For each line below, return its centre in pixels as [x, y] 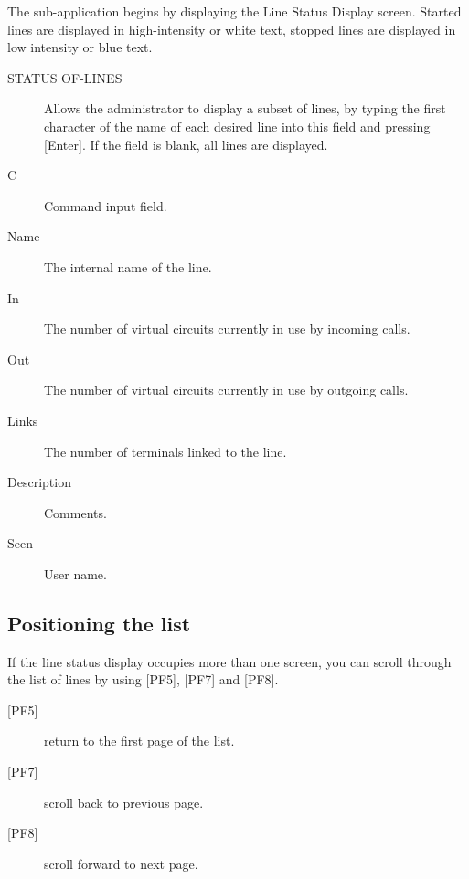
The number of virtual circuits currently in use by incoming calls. [227, 328]
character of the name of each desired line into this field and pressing [237, 126]
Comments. [75, 512]
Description [39, 482]
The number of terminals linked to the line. [165, 451]
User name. [75, 573]
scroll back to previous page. [124, 802]
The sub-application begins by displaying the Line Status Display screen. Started [234, 11]
